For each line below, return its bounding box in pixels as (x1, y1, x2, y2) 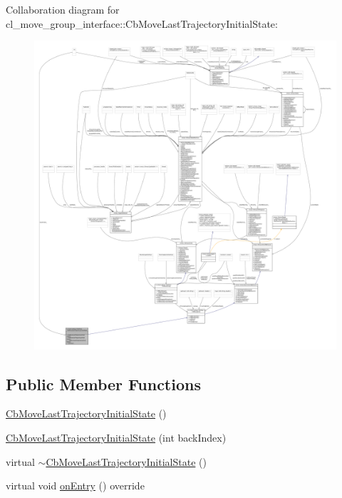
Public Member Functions (6, 372, 201, 395)
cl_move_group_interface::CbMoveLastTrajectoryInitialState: (6, 16, 278, 31)
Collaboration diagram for (6, 2, 120, 16)
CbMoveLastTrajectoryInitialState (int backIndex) (6, 430, 227, 445)
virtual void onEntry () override (6, 478, 145, 493)
